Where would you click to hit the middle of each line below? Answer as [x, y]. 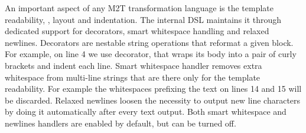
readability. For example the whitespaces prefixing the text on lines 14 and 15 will [153, 89]
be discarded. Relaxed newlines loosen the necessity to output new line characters [153, 100]
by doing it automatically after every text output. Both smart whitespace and [146, 112]
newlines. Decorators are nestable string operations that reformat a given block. [149, 42]
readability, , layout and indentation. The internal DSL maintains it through [143, 19]
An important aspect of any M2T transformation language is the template [139, 8]
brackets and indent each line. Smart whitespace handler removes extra [134, 65]
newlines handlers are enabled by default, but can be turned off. [121, 123]
